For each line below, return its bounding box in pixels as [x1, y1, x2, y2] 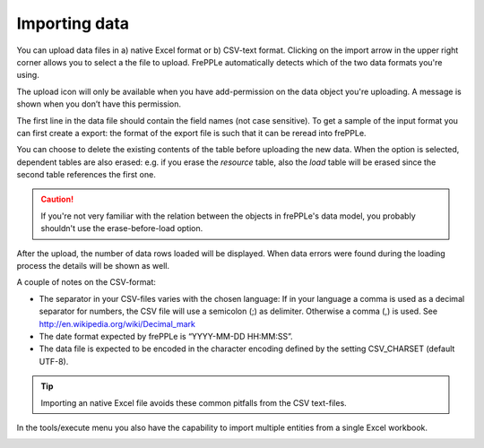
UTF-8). [39, 356, 69, 366]
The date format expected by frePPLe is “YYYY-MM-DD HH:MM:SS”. [39, 331, 293, 341]
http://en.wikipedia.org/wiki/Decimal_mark [39, 318, 196, 329]
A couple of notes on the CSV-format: [16, 277, 156, 288]
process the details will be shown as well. [16, 261, 170, 271]
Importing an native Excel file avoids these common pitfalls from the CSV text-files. [40, 397, 347, 408]
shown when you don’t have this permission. [16, 99, 182, 109]
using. [16, 70, 39, 81]
